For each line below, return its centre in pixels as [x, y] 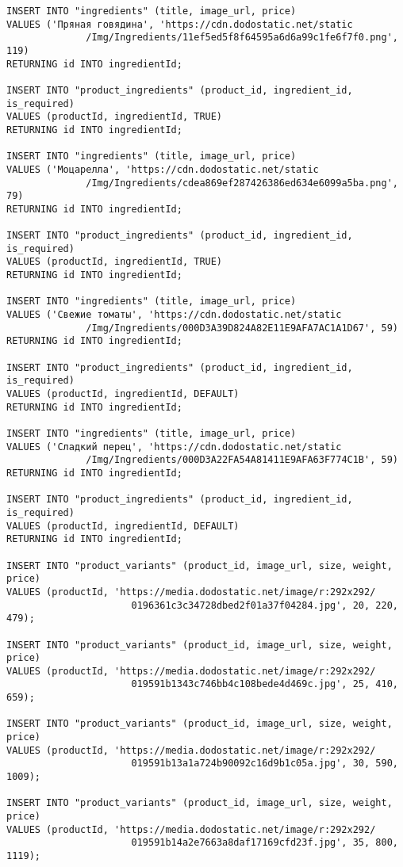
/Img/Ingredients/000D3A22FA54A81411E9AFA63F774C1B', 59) [242, 460]
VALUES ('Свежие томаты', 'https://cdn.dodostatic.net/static [174, 315]
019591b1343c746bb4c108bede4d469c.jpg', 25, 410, [265, 684]
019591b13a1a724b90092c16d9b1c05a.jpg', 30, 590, [265, 764]
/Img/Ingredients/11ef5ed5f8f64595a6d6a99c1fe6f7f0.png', [242, 38]
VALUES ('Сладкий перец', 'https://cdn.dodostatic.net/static [174, 447]
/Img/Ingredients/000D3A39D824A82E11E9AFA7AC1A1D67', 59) [242, 328]
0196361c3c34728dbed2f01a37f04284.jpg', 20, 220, [265, 605]
